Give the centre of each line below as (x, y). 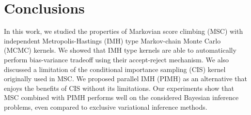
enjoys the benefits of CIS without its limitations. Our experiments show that (119, 88)
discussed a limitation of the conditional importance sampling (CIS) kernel (115, 69)
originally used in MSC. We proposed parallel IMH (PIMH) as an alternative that (125, 79)
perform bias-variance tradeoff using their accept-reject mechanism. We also (117, 59)
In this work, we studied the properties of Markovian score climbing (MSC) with (124, 31)
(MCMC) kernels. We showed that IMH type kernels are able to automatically (120, 50)
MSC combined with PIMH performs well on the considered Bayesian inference (121, 97)
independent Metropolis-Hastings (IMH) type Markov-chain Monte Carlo (112, 40)
